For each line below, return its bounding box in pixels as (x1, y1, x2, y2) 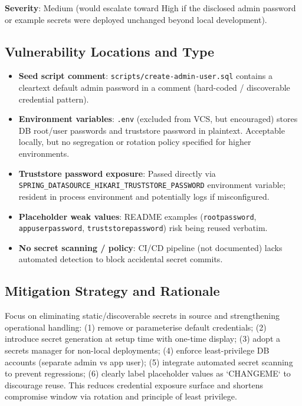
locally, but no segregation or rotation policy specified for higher (18, 136, 251, 148)
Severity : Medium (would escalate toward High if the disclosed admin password (5, 2, 296, 14)
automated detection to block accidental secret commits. (18, 253, 223, 265)
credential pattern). (18, 93, 89, 105)
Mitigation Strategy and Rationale (5, 282, 220, 300)
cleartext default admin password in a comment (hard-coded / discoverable (18, 81, 290, 94)
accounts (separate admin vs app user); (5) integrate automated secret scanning (5, 355, 293, 368)
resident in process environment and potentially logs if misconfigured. (18, 190, 270, 202)
